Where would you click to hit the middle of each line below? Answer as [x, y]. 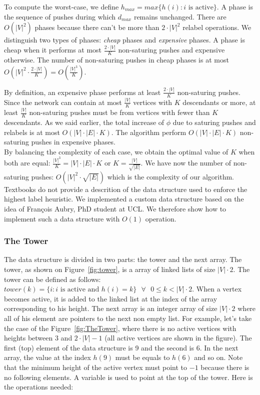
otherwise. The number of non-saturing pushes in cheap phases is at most [116, 59]
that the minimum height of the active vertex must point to [96, 367]
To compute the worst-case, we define [61, 6]
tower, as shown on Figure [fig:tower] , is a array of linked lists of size [110, 269]
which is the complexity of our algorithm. [170, 176]
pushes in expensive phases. [73, 142]
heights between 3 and [38, 338]
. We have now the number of [186, 163]
